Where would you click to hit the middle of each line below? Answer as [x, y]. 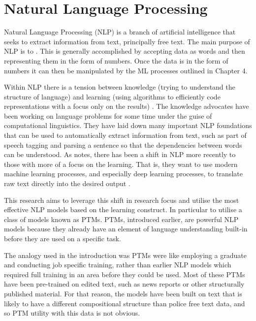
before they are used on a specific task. [63, 238]
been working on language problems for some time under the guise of [108, 115]
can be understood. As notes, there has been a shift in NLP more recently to [120, 154]
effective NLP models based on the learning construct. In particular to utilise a [123, 209]
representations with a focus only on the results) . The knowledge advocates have [127, 106]
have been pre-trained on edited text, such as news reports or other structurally [124, 284]
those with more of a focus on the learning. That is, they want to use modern [121, 164]
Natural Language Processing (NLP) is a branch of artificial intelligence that [120, 32]
